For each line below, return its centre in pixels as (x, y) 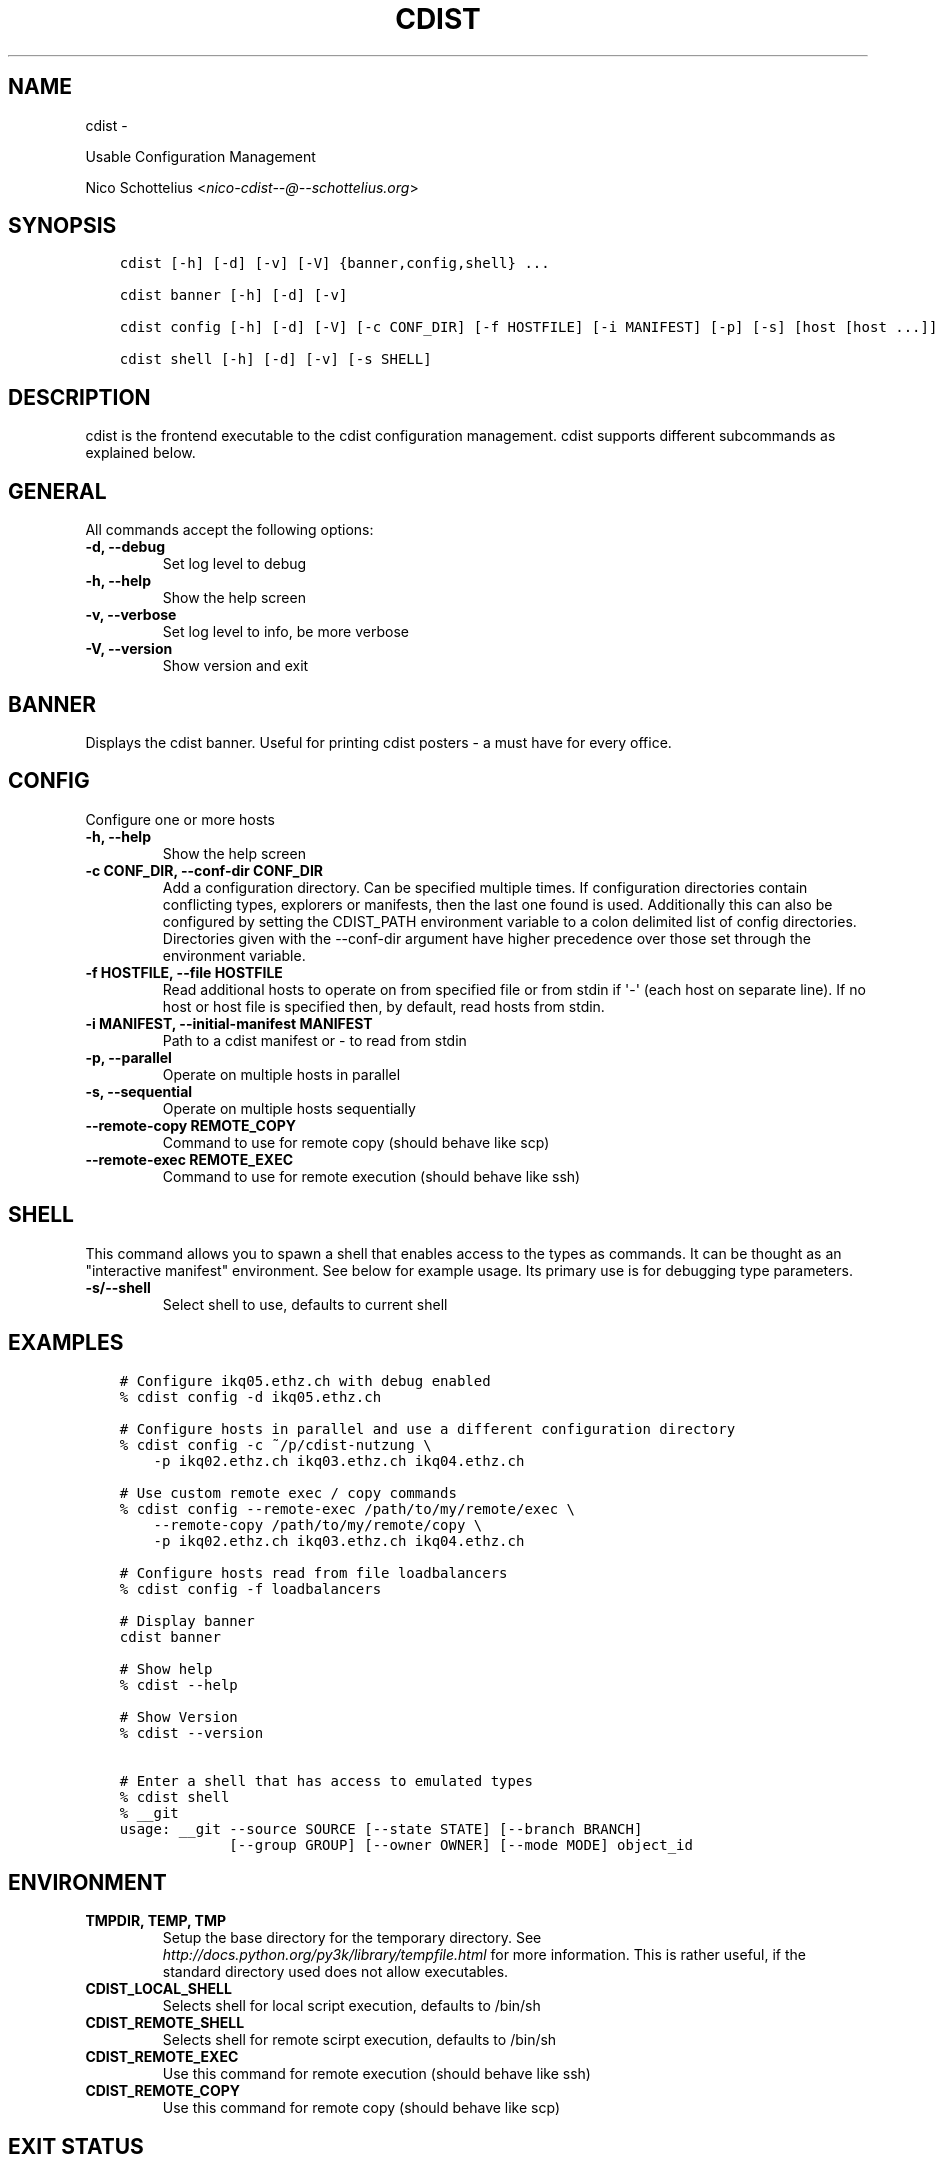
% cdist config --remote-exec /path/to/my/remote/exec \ (347, 1508)
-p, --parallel (128, 1057)
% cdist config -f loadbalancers (250, 1588)
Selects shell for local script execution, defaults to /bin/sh (351, 2006)
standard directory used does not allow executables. (335, 1972)
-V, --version (129, 649)
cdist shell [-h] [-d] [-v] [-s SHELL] (275, 359)
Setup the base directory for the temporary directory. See (352, 1938)
